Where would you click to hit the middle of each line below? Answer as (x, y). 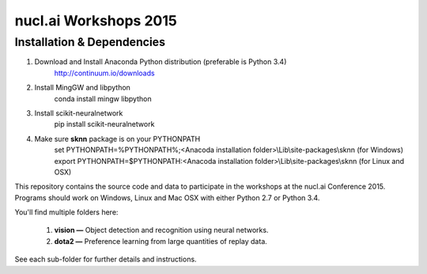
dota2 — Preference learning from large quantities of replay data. (161, 241)
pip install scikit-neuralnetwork (104, 124)
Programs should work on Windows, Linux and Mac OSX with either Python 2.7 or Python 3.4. (167, 197)
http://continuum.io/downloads (104, 73)
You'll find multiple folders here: (66, 212)
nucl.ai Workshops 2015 (96, 21)
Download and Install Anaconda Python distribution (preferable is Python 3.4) (161, 62)
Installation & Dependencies (90, 42)
